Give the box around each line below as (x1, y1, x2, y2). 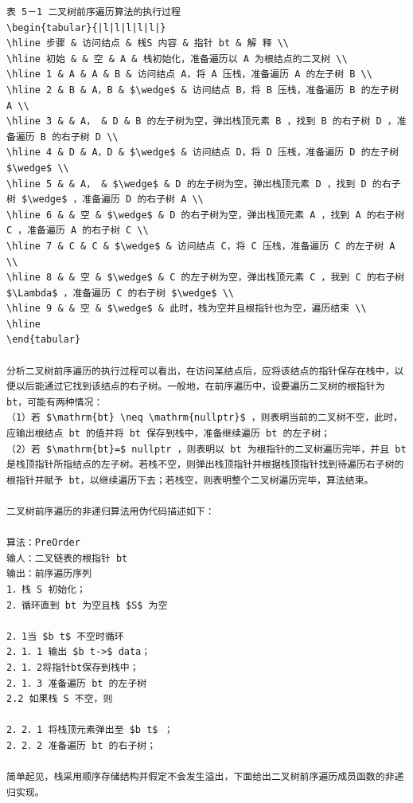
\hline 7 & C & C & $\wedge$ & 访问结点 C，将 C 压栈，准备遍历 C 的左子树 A (6, 240, 395, 252)
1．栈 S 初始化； (6, 583, 86, 595)
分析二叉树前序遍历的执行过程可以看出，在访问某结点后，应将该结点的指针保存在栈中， (6, 365, 395, 377)
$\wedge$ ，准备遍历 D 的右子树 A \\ (21, 194, 204, 206)
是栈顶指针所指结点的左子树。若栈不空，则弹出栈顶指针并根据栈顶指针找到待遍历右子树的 (6, 459, 404, 471)
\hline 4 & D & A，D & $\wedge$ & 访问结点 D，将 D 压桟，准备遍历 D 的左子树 (6, 147, 399, 159)
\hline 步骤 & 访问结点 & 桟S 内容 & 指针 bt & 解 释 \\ (6, 37, 290, 49)
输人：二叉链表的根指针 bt (6, 552, 128, 564)
